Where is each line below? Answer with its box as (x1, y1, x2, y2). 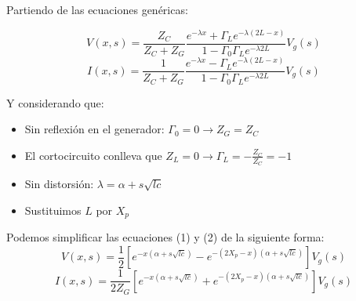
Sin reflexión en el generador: (24, 121, 165, 137)
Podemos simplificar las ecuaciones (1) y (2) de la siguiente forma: (6, 229, 325, 245)
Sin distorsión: (24, 176, 94, 192)
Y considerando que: (6, 94, 104, 111)
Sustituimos (24, 201, 82, 218)
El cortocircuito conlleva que (24, 147, 162, 163)
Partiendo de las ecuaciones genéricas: (6, 2, 188, 17)
